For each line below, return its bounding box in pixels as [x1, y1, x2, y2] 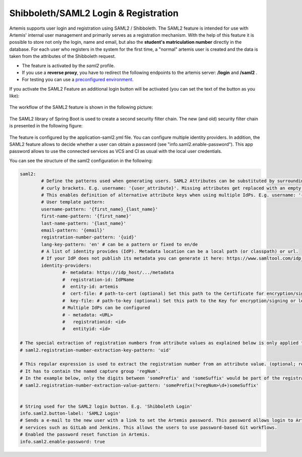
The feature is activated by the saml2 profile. [22, 62, 115, 68]
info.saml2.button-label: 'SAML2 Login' [20, 411, 121, 416]
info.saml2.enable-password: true [20, 438, 105, 444]
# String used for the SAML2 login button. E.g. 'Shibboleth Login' [20, 403, 193, 409]
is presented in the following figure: [9, 123, 83, 129]
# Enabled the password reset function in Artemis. [20, 432, 150, 437]
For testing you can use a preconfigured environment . [22, 77, 134, 83]
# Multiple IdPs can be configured [62, 305, 150, 311]
